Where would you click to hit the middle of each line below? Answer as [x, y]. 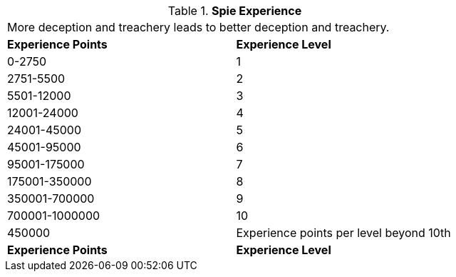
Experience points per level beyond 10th [343, 233]
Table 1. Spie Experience [235, 11]
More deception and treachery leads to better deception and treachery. [198, 27]
